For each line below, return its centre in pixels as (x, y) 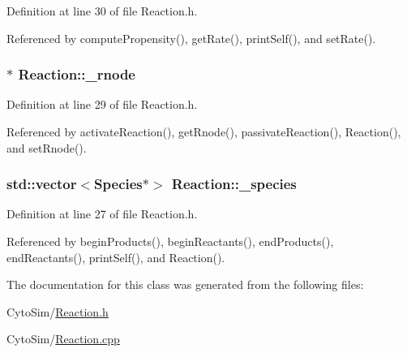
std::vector (42, 184)
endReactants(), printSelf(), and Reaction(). (116, 257)
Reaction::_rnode (77, 74)
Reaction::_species (234, 184)
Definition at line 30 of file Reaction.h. (102, 11)
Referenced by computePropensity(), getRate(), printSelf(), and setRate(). (191, 38)
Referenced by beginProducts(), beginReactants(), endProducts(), (170, 241)
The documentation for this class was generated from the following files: (185, 284)
